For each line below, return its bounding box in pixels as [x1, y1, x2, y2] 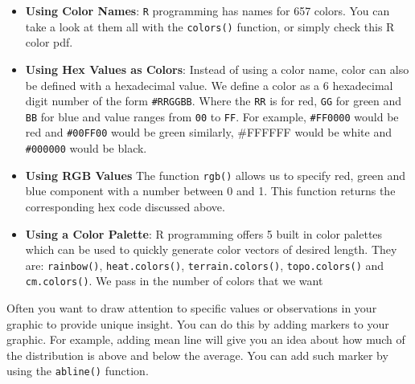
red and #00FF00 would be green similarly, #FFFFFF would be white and [25, 124, 392, 141]
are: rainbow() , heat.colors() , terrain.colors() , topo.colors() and [25, 256, 384, 273]
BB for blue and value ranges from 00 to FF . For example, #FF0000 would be [25, 108, 399, 125]
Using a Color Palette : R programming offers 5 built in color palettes [25, 225, 383, 242]
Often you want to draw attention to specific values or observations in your [6, 300, 377, 317]
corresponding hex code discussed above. [25, 198, 225, 214]
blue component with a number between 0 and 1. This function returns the [25, 182, 396, 199]
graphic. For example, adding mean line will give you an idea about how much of [6, 331, 405, 348]
